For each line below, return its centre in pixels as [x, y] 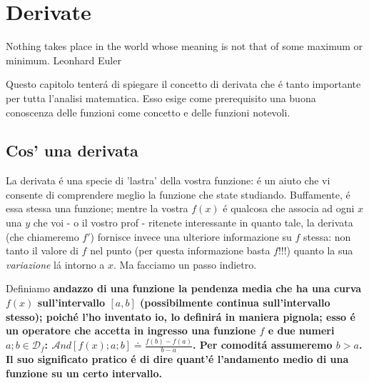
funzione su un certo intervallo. [84, 373]
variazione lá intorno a [55, 264]
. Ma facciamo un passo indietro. [185, 264]
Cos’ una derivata [72, 150]
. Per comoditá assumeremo [262, 345]
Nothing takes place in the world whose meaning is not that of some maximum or [184, 46]
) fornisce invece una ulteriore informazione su [191, 236]
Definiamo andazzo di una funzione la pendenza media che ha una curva [184, 288]
